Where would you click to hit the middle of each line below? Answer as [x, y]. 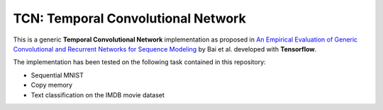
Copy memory [52, 85]
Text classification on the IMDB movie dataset [98, 94]
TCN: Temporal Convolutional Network [129, 18]
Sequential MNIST [57, 75]
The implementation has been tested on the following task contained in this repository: [139, 62]
